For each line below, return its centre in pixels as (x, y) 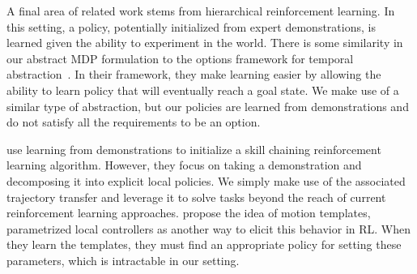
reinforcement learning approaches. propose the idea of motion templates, (189, 213)
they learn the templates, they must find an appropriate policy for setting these (204, 244)
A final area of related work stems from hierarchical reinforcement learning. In (201, 11)
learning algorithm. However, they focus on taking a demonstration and (184, 165)
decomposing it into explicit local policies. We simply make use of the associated (206, 180)
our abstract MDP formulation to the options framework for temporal (180, 58)
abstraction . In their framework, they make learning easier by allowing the (194, 74)
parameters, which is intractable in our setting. (123, 260)
